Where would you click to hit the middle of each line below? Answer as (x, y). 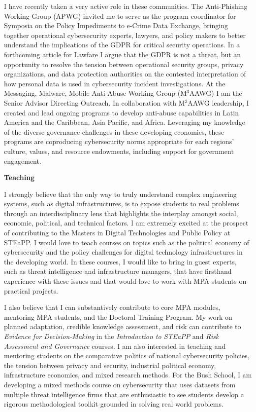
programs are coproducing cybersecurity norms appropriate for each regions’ (119, 141)
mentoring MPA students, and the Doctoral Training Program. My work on (118, 317)
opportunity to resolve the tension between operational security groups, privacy (124, 64)
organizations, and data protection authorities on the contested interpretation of (125, 74)
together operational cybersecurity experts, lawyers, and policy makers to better (125, 35)
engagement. (23, 161)
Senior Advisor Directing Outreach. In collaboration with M (95, 102)
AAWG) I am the (216, 93)
